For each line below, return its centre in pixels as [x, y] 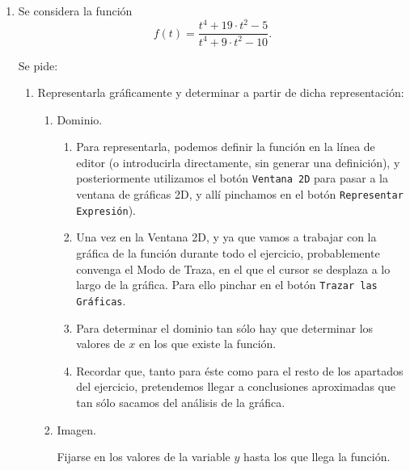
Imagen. [76, 429]
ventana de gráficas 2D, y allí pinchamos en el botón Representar [240, 194]
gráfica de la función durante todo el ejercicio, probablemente [228, 253]
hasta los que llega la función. [317, 457]
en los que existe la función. [207, 344]
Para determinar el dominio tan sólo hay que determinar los [225, 327]
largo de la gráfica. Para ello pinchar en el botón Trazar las [227, 285]
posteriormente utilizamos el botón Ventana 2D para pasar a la [232, 178]
